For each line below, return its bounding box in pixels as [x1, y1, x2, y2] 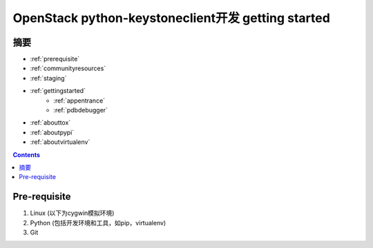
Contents [12, 150, 41, 158]
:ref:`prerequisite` [30, 55, 80, 63]
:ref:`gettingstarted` [30, 87, 86, 95]
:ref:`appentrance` [53, 96, 106, 105]
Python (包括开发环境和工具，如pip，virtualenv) [30, 218, 166, 227]
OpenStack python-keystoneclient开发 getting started [12, 10, 331, 25]
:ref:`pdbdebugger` [53, 106, 108, 114]
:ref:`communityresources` [30, 64, 106, 72]
